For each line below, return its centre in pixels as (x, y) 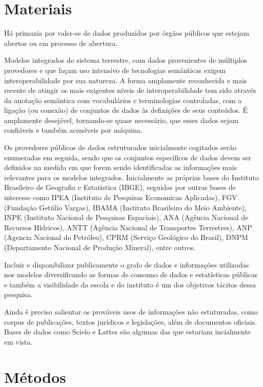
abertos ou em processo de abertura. (61, 43)
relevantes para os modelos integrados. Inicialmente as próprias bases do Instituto (131, 177)
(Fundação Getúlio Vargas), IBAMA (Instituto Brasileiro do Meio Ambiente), (125, 207)
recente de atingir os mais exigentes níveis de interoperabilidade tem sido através (130, 90)
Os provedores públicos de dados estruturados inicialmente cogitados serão (120, 147)
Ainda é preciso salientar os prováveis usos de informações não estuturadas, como (131, 311)
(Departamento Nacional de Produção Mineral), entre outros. (100, 247)
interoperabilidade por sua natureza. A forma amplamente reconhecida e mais (126, 80)
